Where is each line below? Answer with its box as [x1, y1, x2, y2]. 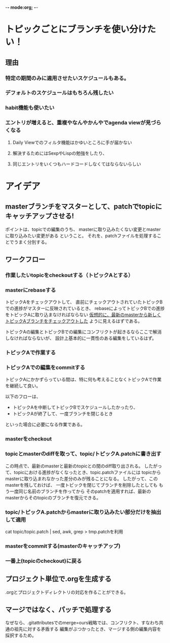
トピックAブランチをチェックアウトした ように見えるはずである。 [5, 318, 143, 324]
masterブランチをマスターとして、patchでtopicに [5, 202, 162, 211]
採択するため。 [5, 632, 36, 638]
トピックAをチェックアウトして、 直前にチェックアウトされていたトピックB [5, 299, 163, 305]
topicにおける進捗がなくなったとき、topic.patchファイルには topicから [14, 469, 161, 475]
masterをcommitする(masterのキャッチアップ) [5, 543, 120, 550]
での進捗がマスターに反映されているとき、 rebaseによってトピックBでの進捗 [5, 306, 165, 312]
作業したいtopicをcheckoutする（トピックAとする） [5, 272, 134, 279]
